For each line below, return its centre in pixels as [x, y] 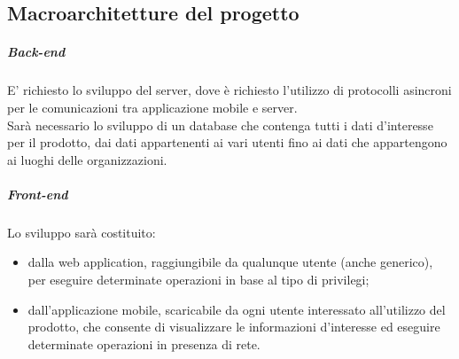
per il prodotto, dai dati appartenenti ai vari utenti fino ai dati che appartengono [227, 142]
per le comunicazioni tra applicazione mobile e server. [152, 107]
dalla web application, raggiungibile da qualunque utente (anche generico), [230, 262]
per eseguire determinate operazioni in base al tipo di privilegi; [198, 280]
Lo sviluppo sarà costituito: [82, 232]
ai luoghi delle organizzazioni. [87, 159]
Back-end [36, 52]
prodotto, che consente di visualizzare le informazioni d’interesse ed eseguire [234, 327]
